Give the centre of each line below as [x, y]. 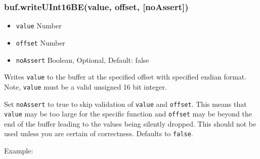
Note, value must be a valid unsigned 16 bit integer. [85, 86]
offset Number [40, 42]
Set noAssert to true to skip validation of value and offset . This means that [125, 104]
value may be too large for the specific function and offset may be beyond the [128, 114]
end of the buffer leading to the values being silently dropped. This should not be [130, 123]
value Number [39, 26]
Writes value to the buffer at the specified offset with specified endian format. [125, 77]
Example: [19, 151]
